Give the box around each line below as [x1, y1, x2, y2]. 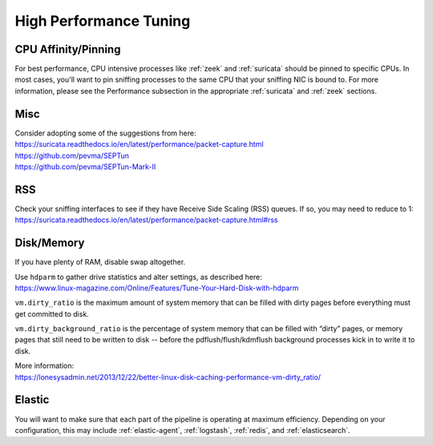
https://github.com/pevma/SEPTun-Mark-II [14, 161, 156, 172]
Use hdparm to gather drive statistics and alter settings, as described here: [14, 272, 262, 281]
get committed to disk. [14, 309, 90, 318]
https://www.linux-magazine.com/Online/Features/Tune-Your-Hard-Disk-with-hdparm [14, 283, 299, 293]
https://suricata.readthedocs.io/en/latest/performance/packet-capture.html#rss [14, 215, 278, 225]
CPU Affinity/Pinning [14, 42, 121, 56]
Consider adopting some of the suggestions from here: [14, 128, 196, 138]
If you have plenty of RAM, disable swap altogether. [14, 257, 186, 267]
